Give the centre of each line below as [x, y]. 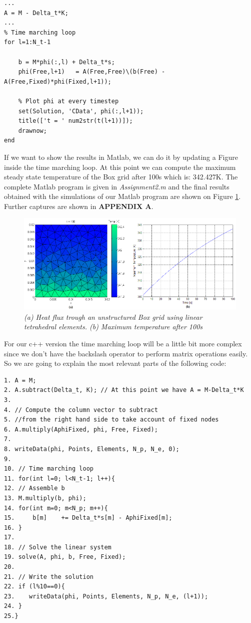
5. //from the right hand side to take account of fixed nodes [111, 420]
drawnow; [32, 131]
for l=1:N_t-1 [27, 42]
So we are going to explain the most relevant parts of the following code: [115, 363]
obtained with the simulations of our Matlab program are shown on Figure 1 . [122, 196]
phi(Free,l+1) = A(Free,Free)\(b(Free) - [92, 72]
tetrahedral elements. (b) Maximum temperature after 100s [113, 327]
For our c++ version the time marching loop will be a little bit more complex [123, 344]
